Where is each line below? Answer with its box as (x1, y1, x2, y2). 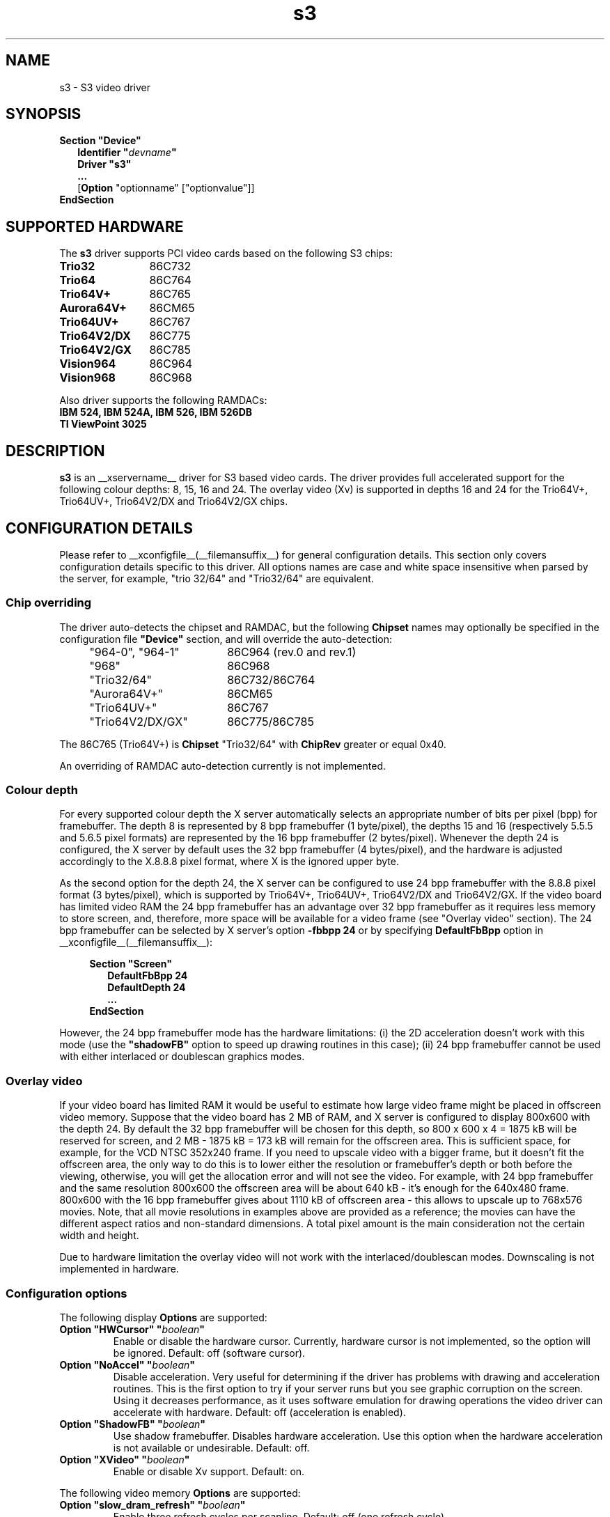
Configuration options (6, 1286, 127, 1300)
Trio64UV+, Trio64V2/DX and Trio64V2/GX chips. (59, 495, 288, 508)
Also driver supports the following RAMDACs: (59, 394, 267, 407)
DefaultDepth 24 (107, 981, 186, 994)
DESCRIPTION (6, 442, 105, 460)
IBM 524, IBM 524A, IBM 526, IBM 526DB (59, 406, 253, 419)
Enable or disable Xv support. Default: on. (113, 1465, 305, 1477)
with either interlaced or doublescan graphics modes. (59, 1050, 305, 1063)
